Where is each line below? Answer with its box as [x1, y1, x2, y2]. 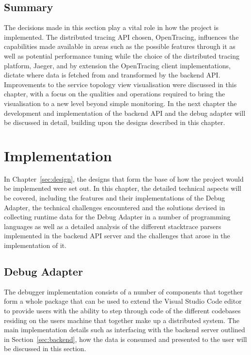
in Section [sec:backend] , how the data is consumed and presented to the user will [4, 334, 247, 344]
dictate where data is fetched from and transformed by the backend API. [4, 70, 220, 80]
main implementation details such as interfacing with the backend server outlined [4, 324, 245, 335]
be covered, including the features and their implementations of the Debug [4, 193, 225, 203]
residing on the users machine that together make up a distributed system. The [4, 315, 239, 325]
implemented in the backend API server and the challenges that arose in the [4, 231, 230, 241]
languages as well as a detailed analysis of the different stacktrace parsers [4, 221, 221, 231]
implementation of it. [4, 240, 67, 250]
